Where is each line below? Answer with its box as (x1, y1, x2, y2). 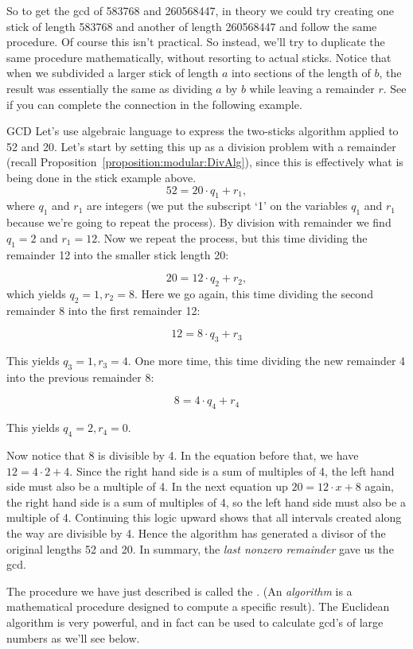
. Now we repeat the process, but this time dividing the (97, 229, 368, 246)
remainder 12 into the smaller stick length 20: (6, 246, 229, 262)
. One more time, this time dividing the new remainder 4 (127, 352, 406, 369)
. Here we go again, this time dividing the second (134, 285, 373, 301)
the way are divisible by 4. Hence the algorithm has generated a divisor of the (6, 525, 386, 542)
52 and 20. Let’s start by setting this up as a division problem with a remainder (6, 138, 396, 154)
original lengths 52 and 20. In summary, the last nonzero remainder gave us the (6, 540, 394, 557)
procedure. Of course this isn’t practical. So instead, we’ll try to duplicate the (6, 33, 385, 50)
